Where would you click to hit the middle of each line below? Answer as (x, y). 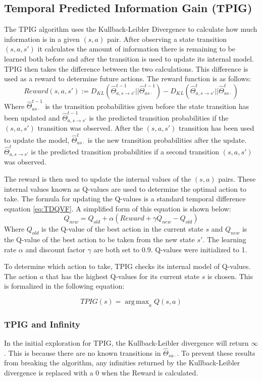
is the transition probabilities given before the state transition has (147, 106)
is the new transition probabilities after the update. (167, 140)
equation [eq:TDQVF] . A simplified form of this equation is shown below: (118, 208)
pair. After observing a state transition (167, 39)
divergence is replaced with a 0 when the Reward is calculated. (101, 373)
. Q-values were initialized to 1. (199, 249)
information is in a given (42, 39)
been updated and (32, 117)
